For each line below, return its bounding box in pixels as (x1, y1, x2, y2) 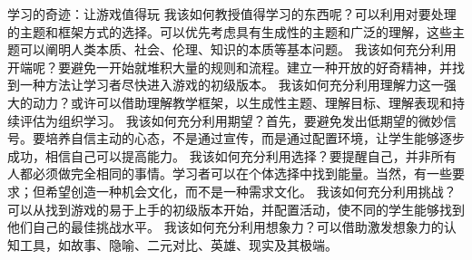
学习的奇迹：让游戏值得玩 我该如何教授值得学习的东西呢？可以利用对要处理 (7, 5, 457, 23)
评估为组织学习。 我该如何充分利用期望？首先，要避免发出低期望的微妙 (19, 111, 444, 130)
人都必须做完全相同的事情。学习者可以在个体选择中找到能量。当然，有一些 (7, 164, 452, 183)
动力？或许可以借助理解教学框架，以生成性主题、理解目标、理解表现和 (32, 92, 452, 111)
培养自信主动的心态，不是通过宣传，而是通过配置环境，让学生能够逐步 (44, 129, 465, 148)
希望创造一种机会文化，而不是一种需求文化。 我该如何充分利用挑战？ (44, 181, 457, 200)
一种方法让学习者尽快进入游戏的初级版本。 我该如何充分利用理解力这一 (19, 75, 444, 94)
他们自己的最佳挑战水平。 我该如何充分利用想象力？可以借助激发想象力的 (7, 217, 444, 236)
